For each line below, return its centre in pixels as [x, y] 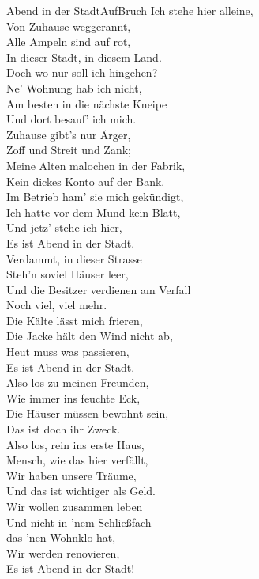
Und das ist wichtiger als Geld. [81, 491]
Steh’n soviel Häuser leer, [68, 274]
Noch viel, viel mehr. [57, 305]
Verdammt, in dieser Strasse [74, 258]
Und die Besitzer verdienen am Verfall [99, 289]
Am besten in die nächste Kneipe [87, 103]
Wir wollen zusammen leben [75, 506]
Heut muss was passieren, [68, 352]
